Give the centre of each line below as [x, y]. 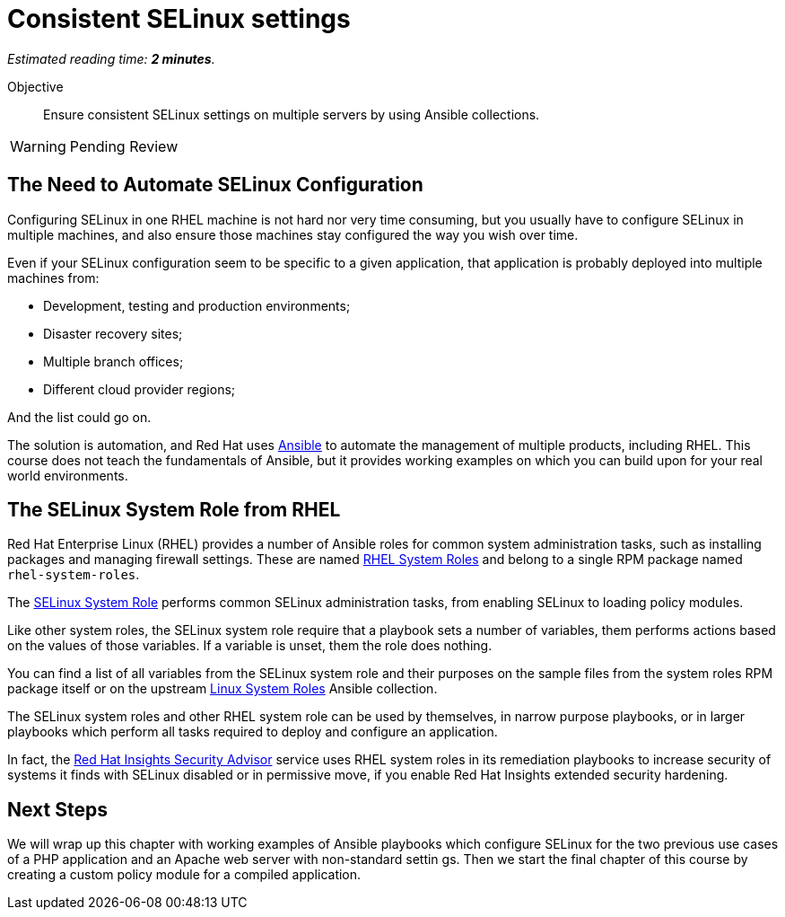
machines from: [53, 278]
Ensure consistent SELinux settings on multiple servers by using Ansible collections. [292, 114]
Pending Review [124, 146]
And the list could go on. [79, 417]
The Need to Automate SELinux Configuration [215, 185]
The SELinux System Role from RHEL [174, 510]
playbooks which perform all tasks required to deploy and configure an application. [253, 732]
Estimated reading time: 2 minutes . [111, 58]
